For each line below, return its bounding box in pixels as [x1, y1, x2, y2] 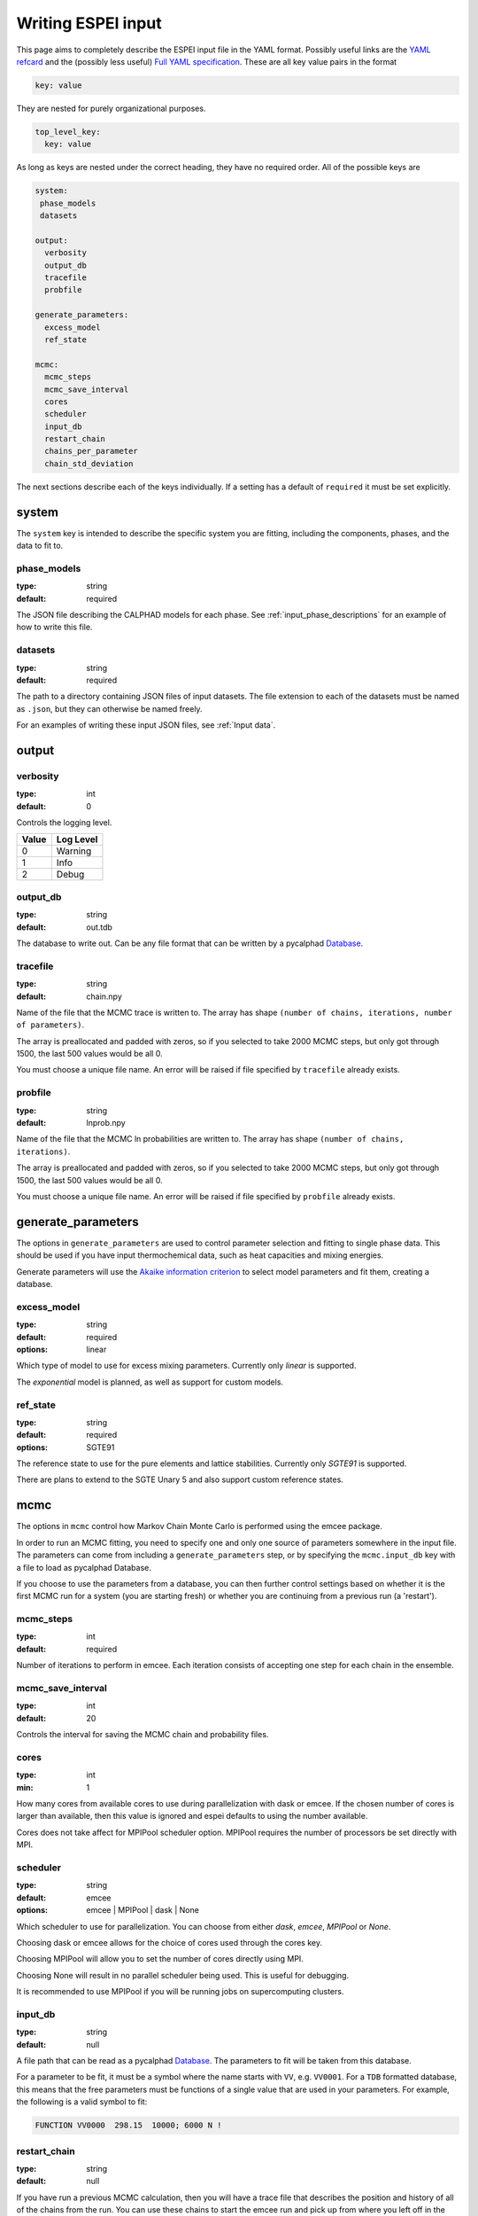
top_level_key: [35, 127, 101, 137]
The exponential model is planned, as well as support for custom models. [16, 1377, 283, 1387]
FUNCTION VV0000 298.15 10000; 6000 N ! [35, 2120, 222, 2131]
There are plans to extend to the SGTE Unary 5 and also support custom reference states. [16, 1474, 344, 1485]
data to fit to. [16, 541, 64, 551]
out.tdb [86, 922, 112, 932]
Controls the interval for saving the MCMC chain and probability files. [16, 1729, 269, 1740]
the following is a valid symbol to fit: [16, 2096, 148, 2107]
